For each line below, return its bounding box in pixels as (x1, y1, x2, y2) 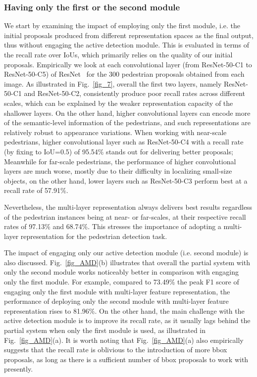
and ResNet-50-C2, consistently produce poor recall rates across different (24, 88, 245, 98)
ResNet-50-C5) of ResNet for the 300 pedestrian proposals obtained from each (4, 69, 245, 79)
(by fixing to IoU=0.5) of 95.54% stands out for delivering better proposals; (4, 146, 233, 156)
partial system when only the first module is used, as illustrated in (4, 325, 206, 335)
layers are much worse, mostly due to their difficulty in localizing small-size (4, 166, 232, 176)
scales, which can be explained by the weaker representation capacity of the (4, 97, 233, 108)
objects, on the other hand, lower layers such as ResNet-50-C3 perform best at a (4, 175, 248, 186)
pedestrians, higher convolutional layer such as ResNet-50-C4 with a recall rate (4, 137, 244, 147)
